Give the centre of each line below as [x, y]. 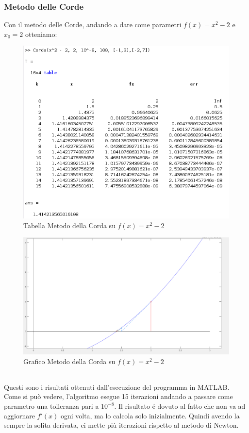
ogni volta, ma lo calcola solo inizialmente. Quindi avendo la [150, 415]
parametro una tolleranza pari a [51, 406]
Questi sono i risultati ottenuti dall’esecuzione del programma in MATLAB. [117, 387]
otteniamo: [41, 34]
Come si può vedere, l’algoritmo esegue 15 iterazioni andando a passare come [118, 396]
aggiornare [19, 415]
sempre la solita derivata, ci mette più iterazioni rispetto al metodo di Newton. [121, 425]
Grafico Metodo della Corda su [69, 361]
